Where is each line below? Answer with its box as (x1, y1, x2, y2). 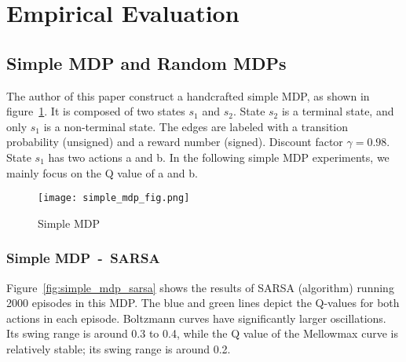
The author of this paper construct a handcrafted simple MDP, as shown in (6, 87, 370, 104)
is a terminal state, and (281, 103, 394, 119)
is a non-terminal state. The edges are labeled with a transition (43, 118, 349, 134)
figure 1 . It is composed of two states (6, 103, 185, 119)
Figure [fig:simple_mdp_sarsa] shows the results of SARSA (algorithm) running (6, 279, 394, 295)
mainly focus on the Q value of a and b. (6, 164, 198, 181)
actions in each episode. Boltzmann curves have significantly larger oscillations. (6, 309, 386, 326)
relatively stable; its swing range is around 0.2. (6, 340, 231, 357)
